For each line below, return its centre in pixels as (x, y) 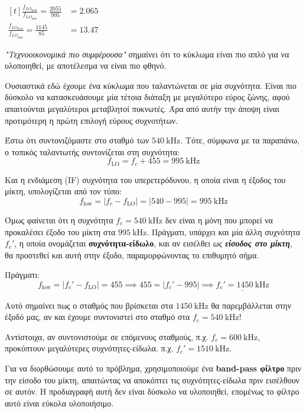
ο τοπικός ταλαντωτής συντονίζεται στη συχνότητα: (92, 151)
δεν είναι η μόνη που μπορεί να (219, 220)
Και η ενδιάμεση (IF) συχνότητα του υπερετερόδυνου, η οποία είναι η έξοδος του (145, 179)
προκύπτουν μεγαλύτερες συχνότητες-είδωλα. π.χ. (89, 348)
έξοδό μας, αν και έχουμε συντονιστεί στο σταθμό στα (97, 317)
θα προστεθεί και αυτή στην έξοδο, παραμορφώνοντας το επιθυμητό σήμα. (132, 254)
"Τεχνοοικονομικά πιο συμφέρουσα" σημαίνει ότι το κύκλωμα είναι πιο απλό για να (147, 54)
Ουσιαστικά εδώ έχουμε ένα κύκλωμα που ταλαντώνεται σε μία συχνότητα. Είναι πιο (151, 85)
